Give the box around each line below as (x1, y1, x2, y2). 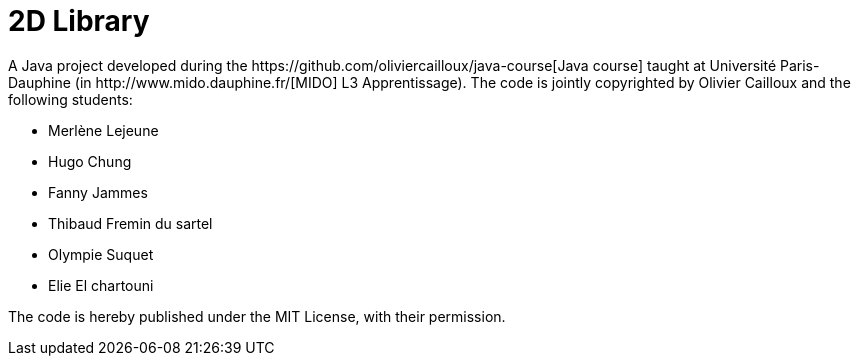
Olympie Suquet (48, 245, 154, 263)
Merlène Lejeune (48, 121, 159, 139)
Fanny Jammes (48, 183, 148, 201)
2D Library (8, 4, 150, 38)
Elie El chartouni (48, 276, 154, 294)
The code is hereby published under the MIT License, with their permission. (8, 307, 506, 325)
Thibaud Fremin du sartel (48, 214, 213, 232)
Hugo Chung (48, 152, 132, 170)
